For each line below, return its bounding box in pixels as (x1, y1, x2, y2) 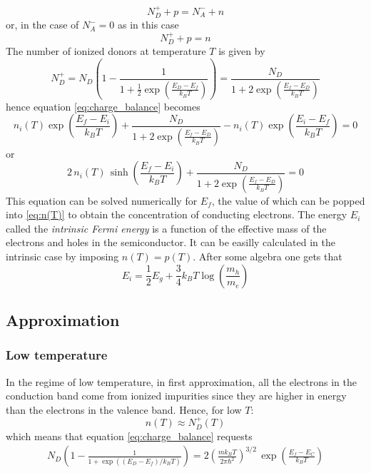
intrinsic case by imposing (6, 249, 119, 264)
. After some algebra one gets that (193, 249, 342, 264)
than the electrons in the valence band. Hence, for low (6, 402, 242, 417)
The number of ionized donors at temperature (6, 44, 206, 59)
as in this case (118, 17, 179, 32)
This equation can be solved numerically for (6, 193, 198, 208)
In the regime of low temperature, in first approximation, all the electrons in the (6, 374, 357, 389)
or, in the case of (6, 17, 79, 32)
